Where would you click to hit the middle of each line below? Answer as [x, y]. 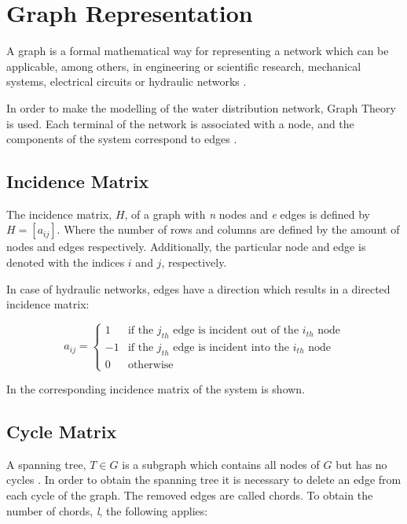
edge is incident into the [231, 347]
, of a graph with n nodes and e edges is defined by [247, 214]
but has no [361, 464]
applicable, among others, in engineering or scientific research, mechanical [184, 66]
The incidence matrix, [59, 214]
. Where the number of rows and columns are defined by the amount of [228, 229]
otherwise [150, 365]
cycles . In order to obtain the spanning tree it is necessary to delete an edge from [204, 480]
